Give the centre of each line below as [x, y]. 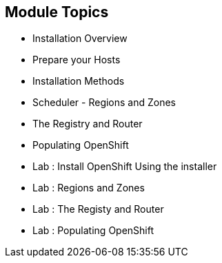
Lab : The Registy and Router [98, 209]
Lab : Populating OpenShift [93, 231]
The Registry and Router [88, 124]
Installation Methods [79, 81]
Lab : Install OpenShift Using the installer [125, 167]
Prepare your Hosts [77, 60]
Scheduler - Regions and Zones [104, 103]
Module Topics [57, 12]
